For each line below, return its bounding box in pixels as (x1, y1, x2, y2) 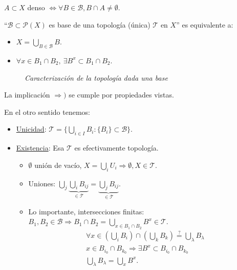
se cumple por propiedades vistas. (69, 89, 174, 100)
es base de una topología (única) (49, 19, 150, 30)
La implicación (4, 89, 50, 100)
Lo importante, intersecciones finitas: (28, 206, 144, 216)
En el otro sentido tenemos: (4, 106, 90, 117)
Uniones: (28, 178, 56, 188)
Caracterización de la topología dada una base (25, 72, 168, 83)
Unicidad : (16, 124, 47, 134)
